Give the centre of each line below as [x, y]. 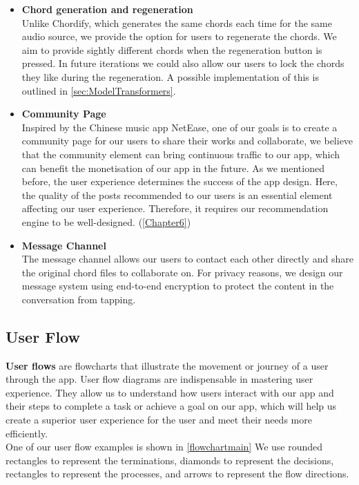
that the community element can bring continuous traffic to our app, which [181, 154]
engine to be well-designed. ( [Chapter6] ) [106, 221]
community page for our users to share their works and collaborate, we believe [187, 141]
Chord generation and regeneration [107, 9]
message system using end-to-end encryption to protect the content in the [178, 286]
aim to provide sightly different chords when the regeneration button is [172, 49]
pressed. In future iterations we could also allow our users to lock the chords [183, 63]
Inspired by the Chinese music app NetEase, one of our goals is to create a [179, 127]
